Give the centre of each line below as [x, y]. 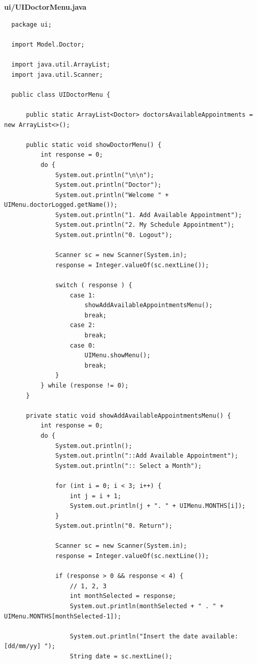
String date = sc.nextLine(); [121, 656]
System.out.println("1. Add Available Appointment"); [149, 215]
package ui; [32, 24]
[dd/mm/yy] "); [30, 646]
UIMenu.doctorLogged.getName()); [61, 205]
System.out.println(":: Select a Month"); [128, 466]
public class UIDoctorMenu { [61, 94]
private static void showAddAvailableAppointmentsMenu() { [128, 415]
